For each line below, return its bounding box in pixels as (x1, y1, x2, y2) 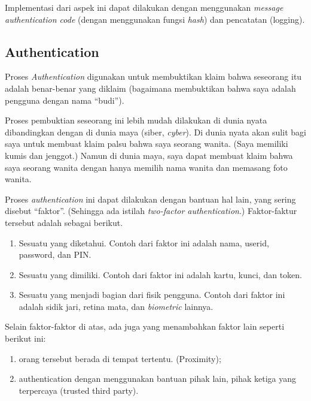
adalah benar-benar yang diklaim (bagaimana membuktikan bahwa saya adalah (5, 82, 296, 94)
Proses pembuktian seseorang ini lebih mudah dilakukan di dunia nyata (5, 114, 267, 126)
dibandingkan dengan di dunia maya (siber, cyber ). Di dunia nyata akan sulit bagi (5, 125, 306, 138)
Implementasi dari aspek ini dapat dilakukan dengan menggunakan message (5, 1, 283, 13)
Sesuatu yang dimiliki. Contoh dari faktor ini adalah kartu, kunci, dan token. (19, 268, 302, 281)
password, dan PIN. (19, 248, 92, 261)
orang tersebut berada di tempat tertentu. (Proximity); (19, 352, 221, 364)
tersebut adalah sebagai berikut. (5, 216, 123, 228)
